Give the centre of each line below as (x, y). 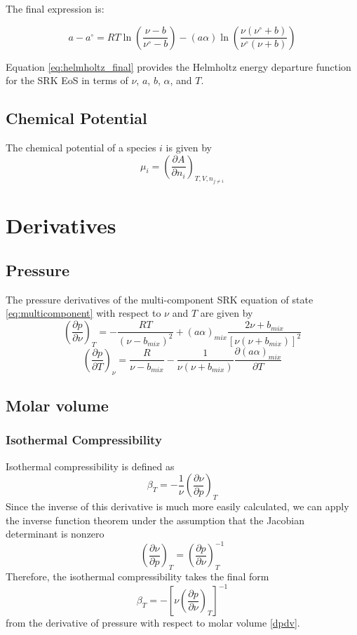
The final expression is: (55, 8)
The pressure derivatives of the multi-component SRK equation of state (160, 299)
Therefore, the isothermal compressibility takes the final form (137, 576)
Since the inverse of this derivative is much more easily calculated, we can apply (177, 506)
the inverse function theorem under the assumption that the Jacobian (155, 520)
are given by (227, 313)
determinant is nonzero (55, 534)
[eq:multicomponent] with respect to (83, 313)
